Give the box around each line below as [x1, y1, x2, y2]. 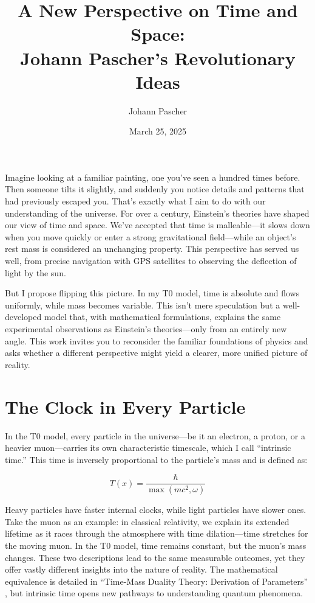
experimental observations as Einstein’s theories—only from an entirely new [5, 322, 287, 335]
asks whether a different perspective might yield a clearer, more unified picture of [5, 346, 308, 359]
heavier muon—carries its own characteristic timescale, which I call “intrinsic [5, 441, 291, 454]
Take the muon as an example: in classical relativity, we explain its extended [5, 515, 290, 528]
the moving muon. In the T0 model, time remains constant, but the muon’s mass [5, 539, 307, 551]
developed [5, 310, 42, 323]
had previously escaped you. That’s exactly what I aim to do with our [5, 195, 266, 207]
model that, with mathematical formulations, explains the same [44, 310, 281, 323]
